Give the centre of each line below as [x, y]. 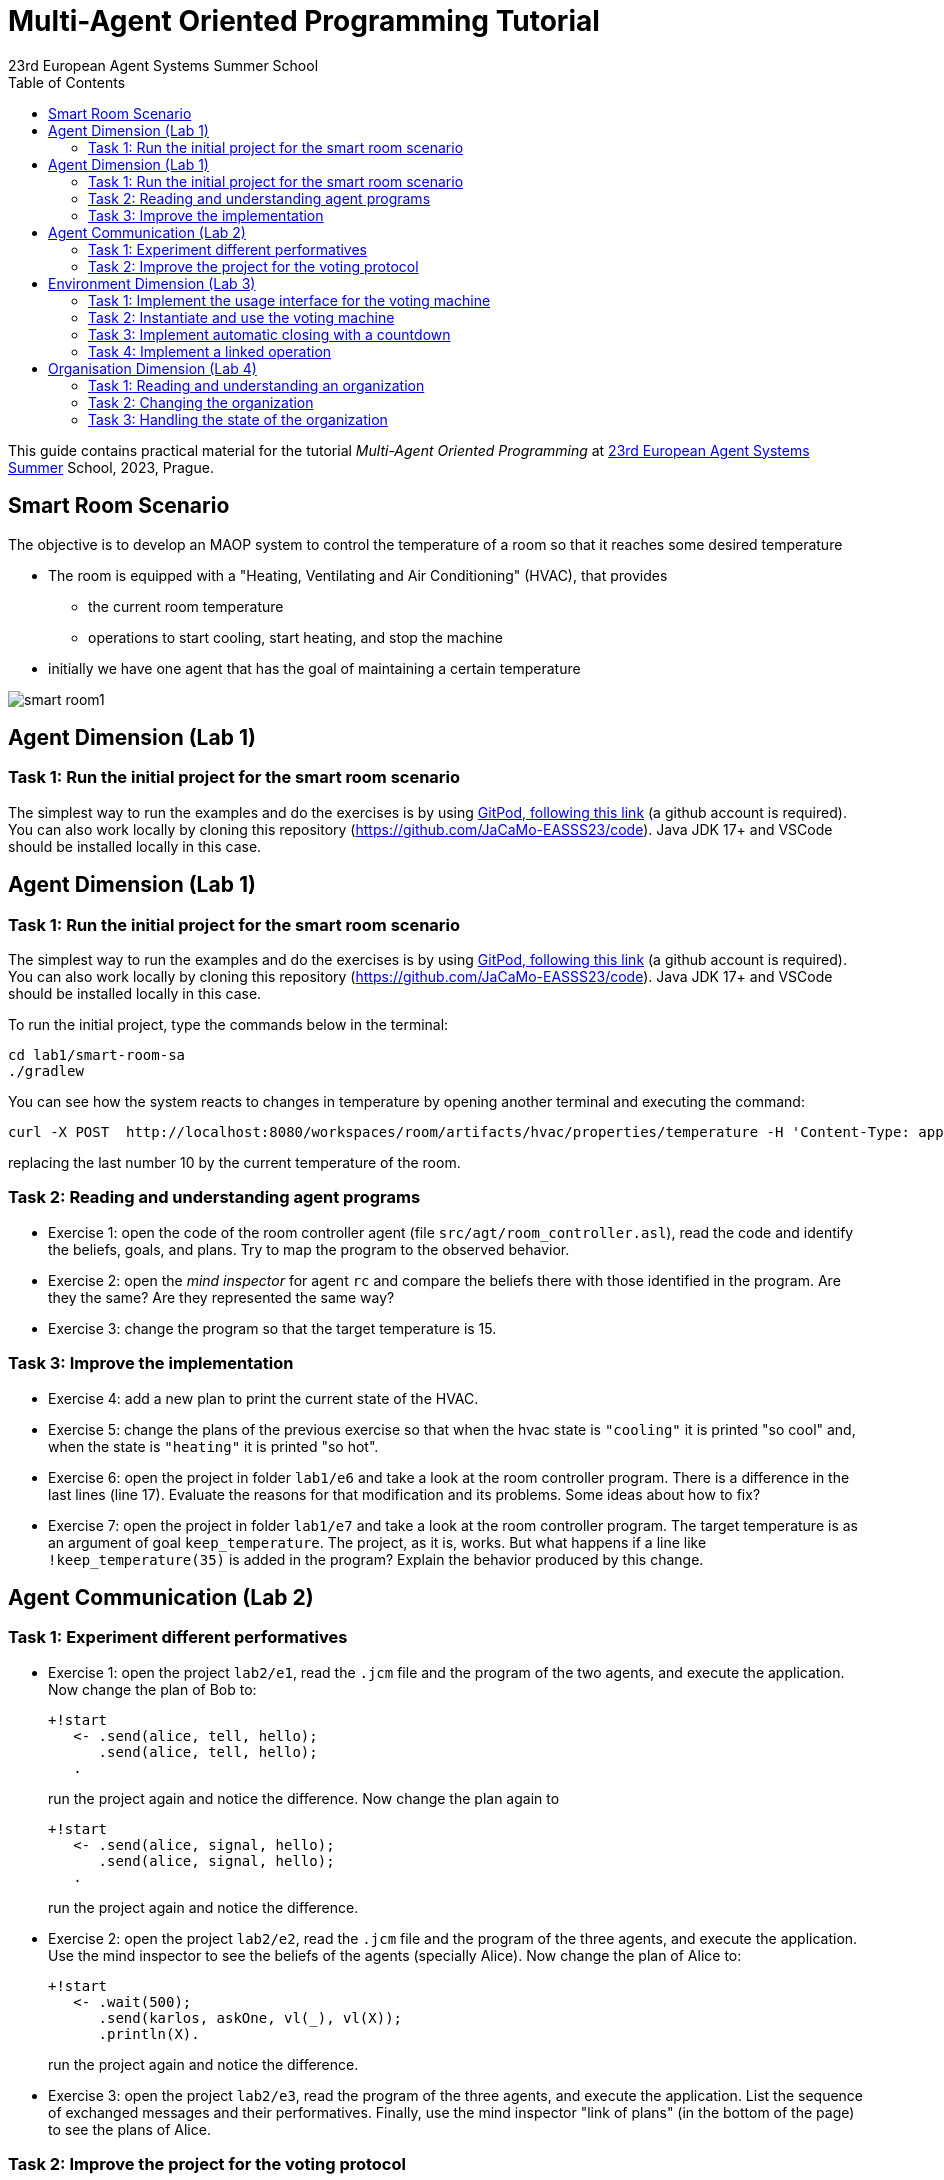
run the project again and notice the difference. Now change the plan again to [304, 1798]
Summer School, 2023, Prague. [111, 467]
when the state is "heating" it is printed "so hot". [213, 1446]
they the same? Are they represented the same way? [221, 1297]
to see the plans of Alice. [129, 2129]
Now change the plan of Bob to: [152, 1689]
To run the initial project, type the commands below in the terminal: [228, 1025]
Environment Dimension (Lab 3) [152, 283]
